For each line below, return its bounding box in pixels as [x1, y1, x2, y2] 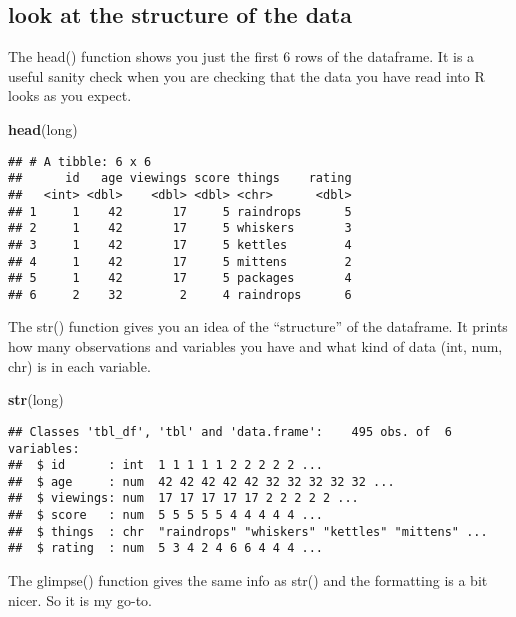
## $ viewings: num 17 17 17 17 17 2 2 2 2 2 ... [8, 491, 359, 506]
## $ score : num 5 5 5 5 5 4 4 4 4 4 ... [8, 508, 323, 523]
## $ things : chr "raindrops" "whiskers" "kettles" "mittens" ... [8, 524, 488, 539]
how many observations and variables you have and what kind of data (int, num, [8, 336, 503, 357]
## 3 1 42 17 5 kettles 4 [8, 237, 352, 252]
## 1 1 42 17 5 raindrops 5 [8, 204, 352, 219]
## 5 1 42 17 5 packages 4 [8, 271, 352, 286]
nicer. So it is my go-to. [8, 589, 152, 610]
